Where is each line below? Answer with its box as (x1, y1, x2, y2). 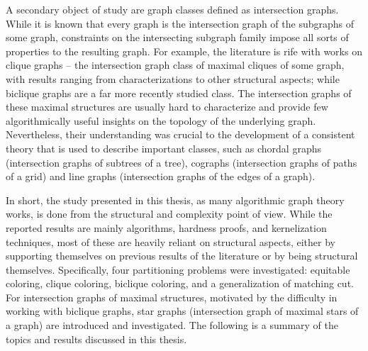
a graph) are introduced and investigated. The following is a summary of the (6, 318, 339, 333)
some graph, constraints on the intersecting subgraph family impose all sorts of (6, 30, 349, 45)
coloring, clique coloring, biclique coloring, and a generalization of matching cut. (6, 276, 354, 291)
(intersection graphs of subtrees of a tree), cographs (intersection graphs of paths (6, 155, 357, 169)
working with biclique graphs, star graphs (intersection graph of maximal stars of (6, 303, 359, 318)
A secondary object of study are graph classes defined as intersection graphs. (6, 2, 339, 16)
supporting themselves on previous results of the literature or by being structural (6, 248, 358, 263)
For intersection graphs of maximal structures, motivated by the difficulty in (6, 289, 338, 304)
